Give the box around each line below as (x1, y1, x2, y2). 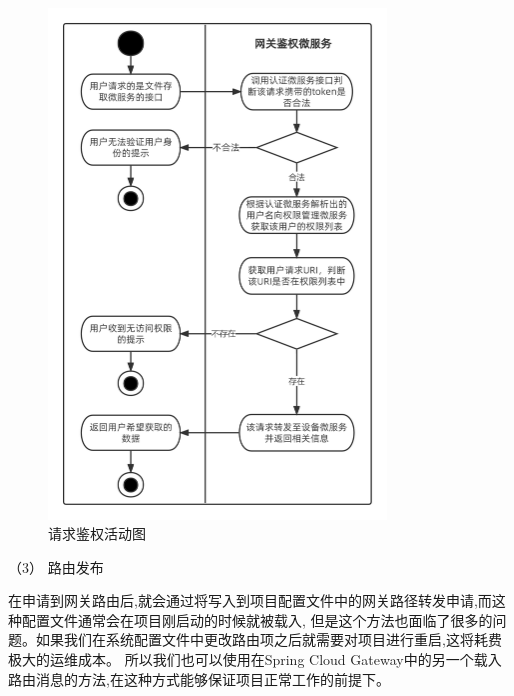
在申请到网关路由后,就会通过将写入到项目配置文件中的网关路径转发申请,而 (8, 590, 492, 611)
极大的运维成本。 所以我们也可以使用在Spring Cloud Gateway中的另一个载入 (8, 649, 502, 670)
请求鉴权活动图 (48, 523, 146, 544)
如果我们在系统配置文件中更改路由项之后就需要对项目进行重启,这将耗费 (35, 629, 502, 650)
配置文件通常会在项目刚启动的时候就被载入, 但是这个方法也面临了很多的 (21, 609, 493, 630)
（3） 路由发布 (8, 556, 104, 577)
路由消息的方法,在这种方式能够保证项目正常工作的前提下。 (8, 668, 390, 689)
